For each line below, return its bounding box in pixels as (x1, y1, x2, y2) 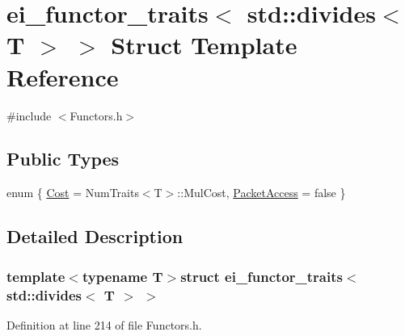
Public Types (6, 146, 120, 171)
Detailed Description (6, 224, 184, 249)
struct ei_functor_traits (180, 266, 343, 286)
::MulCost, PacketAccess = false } (177, 184, 346, 201)
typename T (82, 266, 163, 286)
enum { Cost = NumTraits (6, 184, 139, 201)
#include (6, 107, 52, 124)
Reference (6, 60, 119, 93)
